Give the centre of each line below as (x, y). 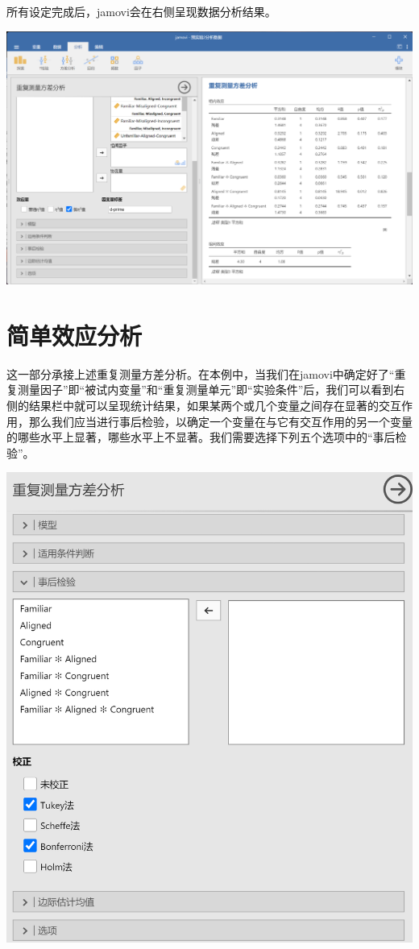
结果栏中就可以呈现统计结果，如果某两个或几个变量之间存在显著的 (203, 405)
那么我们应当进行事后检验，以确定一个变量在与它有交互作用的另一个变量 (220, 421)
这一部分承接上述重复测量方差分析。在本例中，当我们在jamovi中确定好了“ (201, 373)
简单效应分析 (75, 335)
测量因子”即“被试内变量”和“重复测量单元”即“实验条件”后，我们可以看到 (205, 390)
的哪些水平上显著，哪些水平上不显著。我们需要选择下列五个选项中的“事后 (201, 437)
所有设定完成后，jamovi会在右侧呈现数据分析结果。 (141, 11)
